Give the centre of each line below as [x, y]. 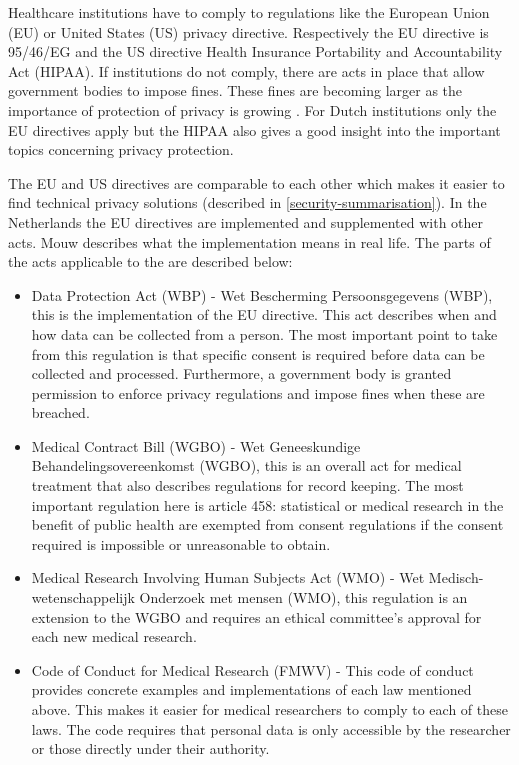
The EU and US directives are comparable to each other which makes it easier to [256, 182]
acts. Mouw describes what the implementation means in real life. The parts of [249, 241]
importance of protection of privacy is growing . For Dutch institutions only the [252, 109]
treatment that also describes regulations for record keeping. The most [247, 485]
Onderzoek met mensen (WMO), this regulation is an [303, 597]
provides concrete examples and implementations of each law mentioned [251, 689]
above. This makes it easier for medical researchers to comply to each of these [269, 709]
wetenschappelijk [83, 597]
